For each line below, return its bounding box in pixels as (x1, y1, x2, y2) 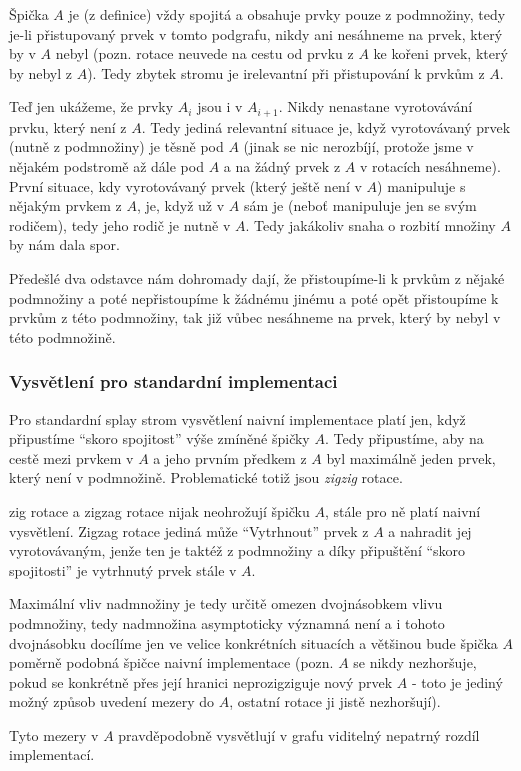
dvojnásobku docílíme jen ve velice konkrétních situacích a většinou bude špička (9, 632, 498, 653)
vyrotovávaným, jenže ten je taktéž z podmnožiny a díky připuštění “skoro (9, 540, 466, 561)
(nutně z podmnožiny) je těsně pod (9, 136, 224, 157)
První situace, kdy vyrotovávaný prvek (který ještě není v (9, 175, 362, 196)
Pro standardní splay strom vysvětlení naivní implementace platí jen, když (9, 408, 466, 429)
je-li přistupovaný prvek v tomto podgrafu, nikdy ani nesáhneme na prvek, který (9, 23, 503, 44)
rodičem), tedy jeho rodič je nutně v (9, 214, 231, 235)
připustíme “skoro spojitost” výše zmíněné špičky (9, 428, 310, 449)
